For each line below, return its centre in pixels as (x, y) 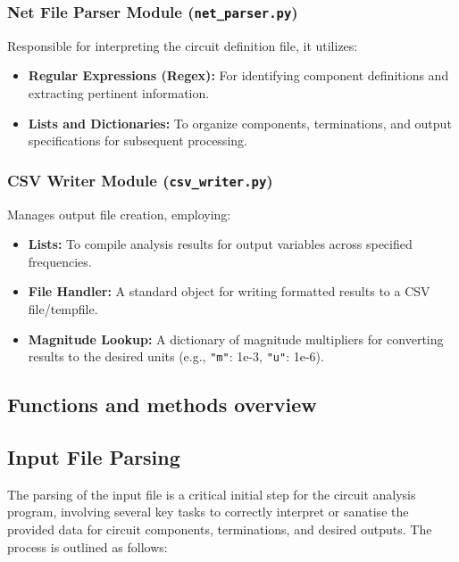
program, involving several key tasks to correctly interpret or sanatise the (208, 512)
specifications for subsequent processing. (138, 140)
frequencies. (60, 261)
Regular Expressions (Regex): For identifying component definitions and (238, 75)
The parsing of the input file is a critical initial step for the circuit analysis (212, 494)
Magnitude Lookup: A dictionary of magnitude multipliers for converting (236, 339)
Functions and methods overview (162, 405)
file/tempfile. (63, 308)
